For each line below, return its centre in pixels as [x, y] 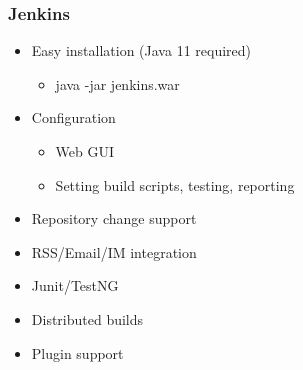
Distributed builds [87, 318]
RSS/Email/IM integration [114, 251]
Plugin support [77, 352]
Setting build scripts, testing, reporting [175, 184]
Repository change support [114, 218]
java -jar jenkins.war [117, 83]
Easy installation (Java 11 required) [141, 50]
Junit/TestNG [75, 285]
